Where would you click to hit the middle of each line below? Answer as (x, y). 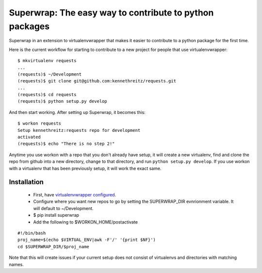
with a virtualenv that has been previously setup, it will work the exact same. (85, 168)
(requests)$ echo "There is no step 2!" (66, 144)
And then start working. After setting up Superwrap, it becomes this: (77, 112)
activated (29, 137)
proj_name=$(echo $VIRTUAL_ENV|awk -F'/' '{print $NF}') (87, 240)
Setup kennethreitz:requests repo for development (79, 130)
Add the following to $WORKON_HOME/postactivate (86, 222)
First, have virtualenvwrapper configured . (75, 195)
